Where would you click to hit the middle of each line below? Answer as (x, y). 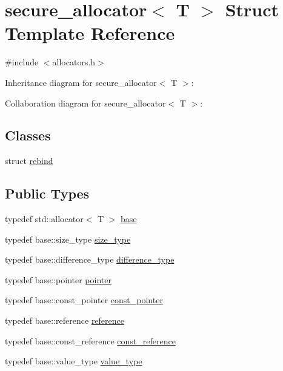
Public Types (47, 193)
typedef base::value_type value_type (74, 361)
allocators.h (74, 62)
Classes (28, 135)
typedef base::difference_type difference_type (90, 259)
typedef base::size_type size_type (68, 239)
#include (22, 62)
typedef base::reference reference (65, 320)
